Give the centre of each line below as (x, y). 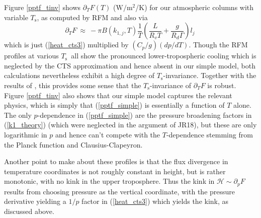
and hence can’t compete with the (108, 134)
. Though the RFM (218, 45)
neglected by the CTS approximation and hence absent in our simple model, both (130, 65)
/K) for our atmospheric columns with (195, 7)
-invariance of (170, 85)
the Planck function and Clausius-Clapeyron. (73, 144)
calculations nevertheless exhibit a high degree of (79, 75)
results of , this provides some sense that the (73, 85)
